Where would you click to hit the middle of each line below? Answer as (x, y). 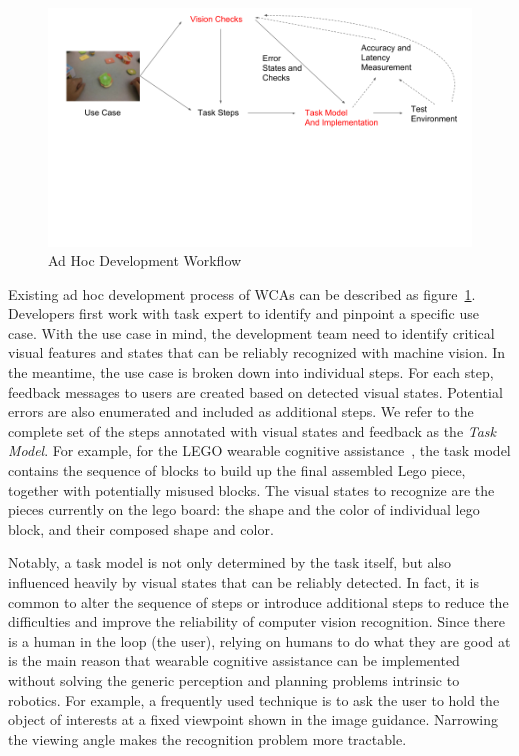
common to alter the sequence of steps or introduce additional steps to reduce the (258, 601)
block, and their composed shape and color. (141, 528)
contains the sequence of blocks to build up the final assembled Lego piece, (237, 470)
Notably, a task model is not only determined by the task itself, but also (229, 562)
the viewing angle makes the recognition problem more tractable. (207, 738)
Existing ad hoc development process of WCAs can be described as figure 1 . (242, 293)
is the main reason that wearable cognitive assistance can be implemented (234, 660)
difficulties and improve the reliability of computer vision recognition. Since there (256, 621)
